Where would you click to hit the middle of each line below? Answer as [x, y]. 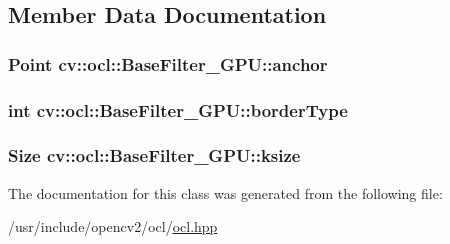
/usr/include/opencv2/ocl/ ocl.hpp [113, 226]
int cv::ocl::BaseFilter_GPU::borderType [178, 109]
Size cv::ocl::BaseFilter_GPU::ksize [154, 155]
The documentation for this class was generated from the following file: [225, 192]
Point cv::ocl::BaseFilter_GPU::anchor [168, 63]
